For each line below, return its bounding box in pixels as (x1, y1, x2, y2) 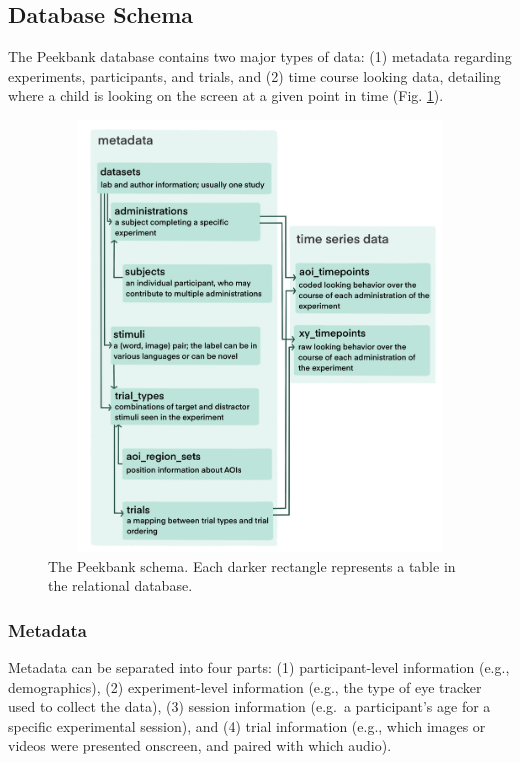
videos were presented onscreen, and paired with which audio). (8, 735, 392, 756)
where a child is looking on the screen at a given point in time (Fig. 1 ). (8, 85, 444, 106)
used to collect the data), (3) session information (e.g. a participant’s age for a (8, 696, 491, 717)
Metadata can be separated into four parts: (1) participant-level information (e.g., (8, 656, 510, 677)
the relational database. (48, 575, 193, 596)
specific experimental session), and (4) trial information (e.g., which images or (8, 715, 486, 736)
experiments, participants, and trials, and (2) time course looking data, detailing (8, 65, 501, 86)
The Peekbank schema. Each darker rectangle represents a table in (48, 555, 456, 576)
